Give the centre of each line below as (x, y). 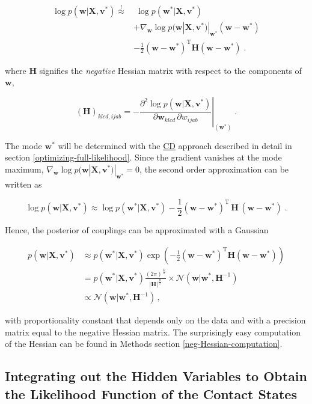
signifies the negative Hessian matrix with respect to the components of (170, 70)
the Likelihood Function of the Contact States (151, 393)
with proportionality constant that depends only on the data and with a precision (155, 320)
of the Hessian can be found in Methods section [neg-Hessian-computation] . (144, 344)
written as (23, 184)
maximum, (24, 169)
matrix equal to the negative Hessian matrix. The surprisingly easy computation (153, 332)
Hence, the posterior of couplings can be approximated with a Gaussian (137, 230)
